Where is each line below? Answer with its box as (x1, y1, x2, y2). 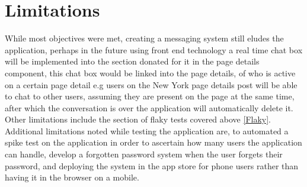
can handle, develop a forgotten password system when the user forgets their (5, 148, 283, 160)
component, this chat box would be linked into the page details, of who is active (5, 66, 296, 79)
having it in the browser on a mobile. (5, 171, 139, 183)
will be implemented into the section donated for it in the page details (5, 55, 260, 67)
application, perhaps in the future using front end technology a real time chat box (5, 43, 303, 56)
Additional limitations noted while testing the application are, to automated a (5, 124, 289, 137)
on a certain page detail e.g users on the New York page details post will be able (5, 78, 298, 91)
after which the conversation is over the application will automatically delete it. (5, 101, 293, 114)
